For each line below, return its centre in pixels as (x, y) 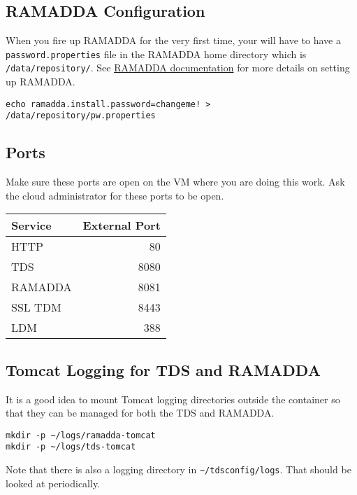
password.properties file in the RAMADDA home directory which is (156, 54)
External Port (122, 225)
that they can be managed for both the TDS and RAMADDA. (140, 413)
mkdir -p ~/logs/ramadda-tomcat (81, 435)
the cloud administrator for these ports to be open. (115, 195)
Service (31, 225)
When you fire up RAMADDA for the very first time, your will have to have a (173, 40)
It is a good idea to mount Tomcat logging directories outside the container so (173, 399)
